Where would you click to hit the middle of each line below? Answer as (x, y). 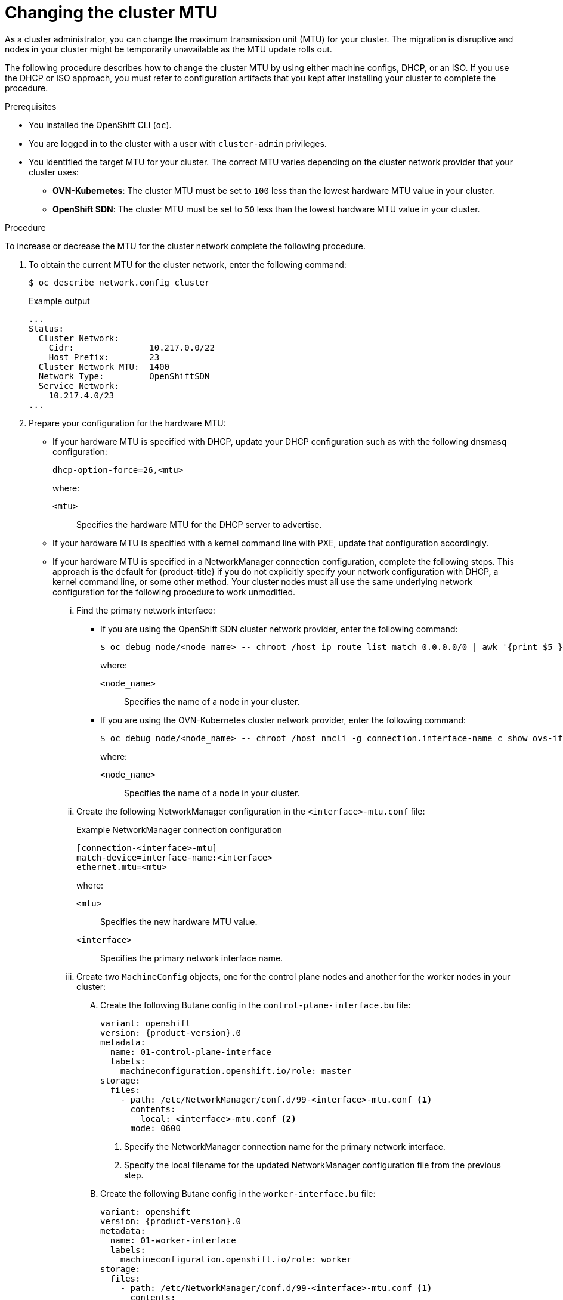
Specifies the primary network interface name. (192, 958)
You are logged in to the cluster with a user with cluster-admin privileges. (178, 143)
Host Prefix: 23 (104, 357)
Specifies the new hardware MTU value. (179, 921)
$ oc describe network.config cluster (119, 282)
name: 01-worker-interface (173, 1240)
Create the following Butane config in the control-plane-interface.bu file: (256, 1005)
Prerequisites (31, 106)
